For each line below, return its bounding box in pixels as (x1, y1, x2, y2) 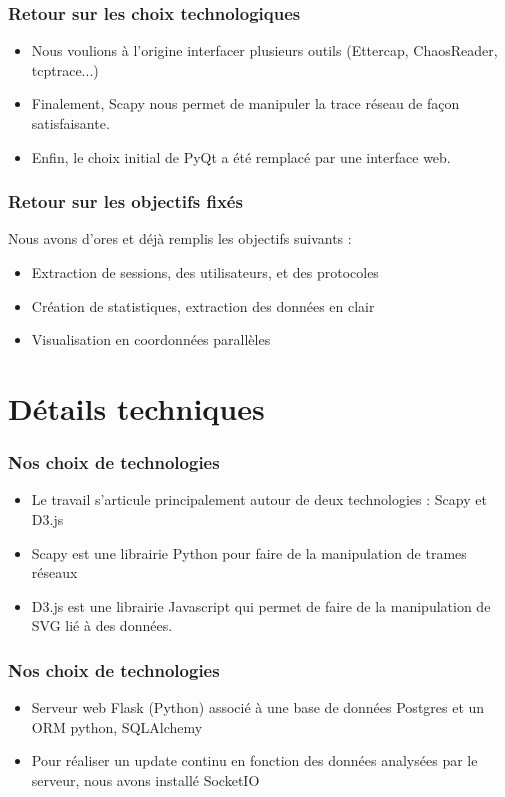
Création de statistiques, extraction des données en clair (31, 295, 375, 316)
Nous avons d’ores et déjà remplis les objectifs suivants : (8, 228, 352, 249)
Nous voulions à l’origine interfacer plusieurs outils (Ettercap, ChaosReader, (31, 40, 498, 61)
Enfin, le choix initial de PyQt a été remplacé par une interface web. (31, 146, 451, 167)
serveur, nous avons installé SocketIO (31, 769, 260, 790)
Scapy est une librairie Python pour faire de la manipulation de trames (31, 542, 467, 563)
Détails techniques (8, 387, 265, 428)
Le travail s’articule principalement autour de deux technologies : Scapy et (31, 489, 487, 510)
